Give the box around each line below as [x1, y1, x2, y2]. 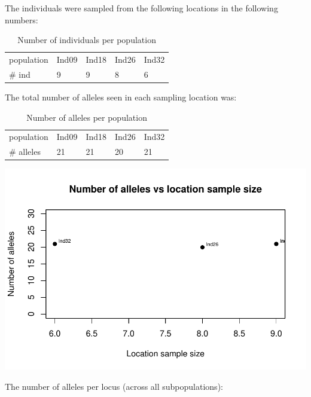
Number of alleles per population [26, 111, 147, 123]
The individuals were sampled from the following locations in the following [5, 2, 278, 14]
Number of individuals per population [17, 33, 156, 46]
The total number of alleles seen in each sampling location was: [5, 90, 237, 103]
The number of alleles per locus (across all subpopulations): [5, 380, 223, 392]
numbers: [5, 13, 38, 26]
